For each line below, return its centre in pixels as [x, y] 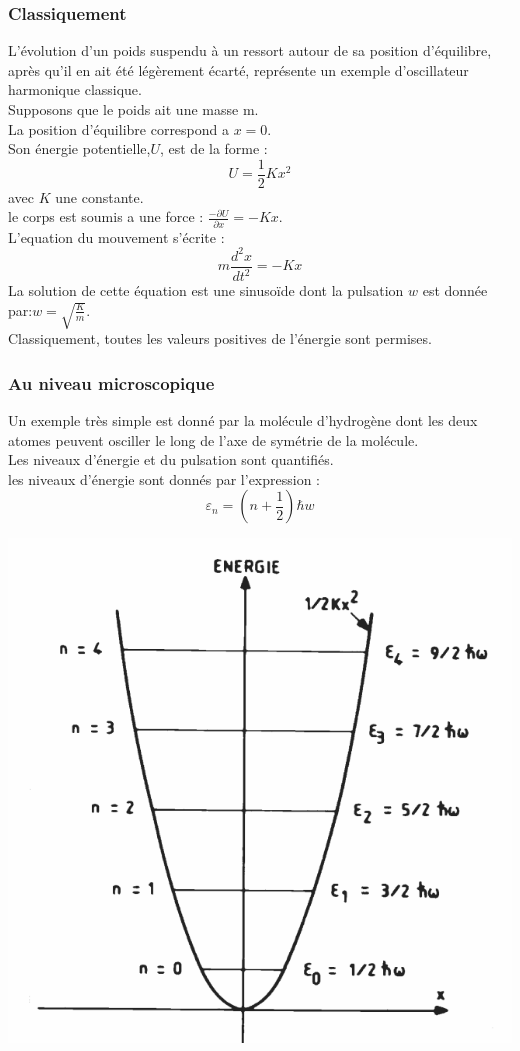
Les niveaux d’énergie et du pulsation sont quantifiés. [171, 459]
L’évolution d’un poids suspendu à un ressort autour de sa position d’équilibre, [250, 50]
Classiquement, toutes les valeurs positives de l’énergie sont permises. [220, 338]
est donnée [455, 290]
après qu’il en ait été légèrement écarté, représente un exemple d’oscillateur [238, 69]
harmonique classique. [75, 89]
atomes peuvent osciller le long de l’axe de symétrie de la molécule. [213, 439]
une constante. [99, 196]
